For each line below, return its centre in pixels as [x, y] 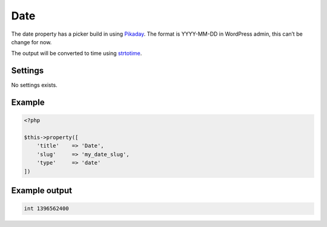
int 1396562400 [46, 209]
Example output [42, 190]
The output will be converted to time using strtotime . [77, 53]
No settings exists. [34, 85]
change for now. [31, 42]
